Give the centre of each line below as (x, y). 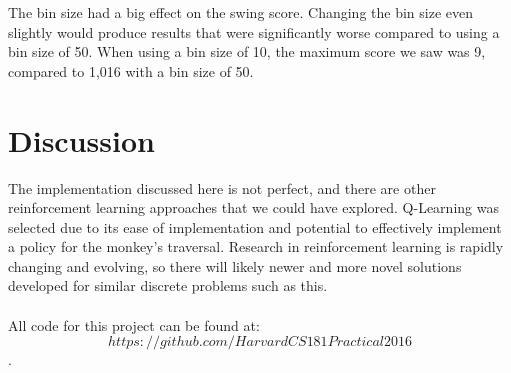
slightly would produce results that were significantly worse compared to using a (254, 31)
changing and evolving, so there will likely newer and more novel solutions (235, 265)
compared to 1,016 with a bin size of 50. (131, 70)
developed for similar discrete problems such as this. (168, 285)
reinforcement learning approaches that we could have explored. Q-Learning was (253, 207)
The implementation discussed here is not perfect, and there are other (222, 187)
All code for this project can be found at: (134, 324)
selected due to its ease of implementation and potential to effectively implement (255, 226)
